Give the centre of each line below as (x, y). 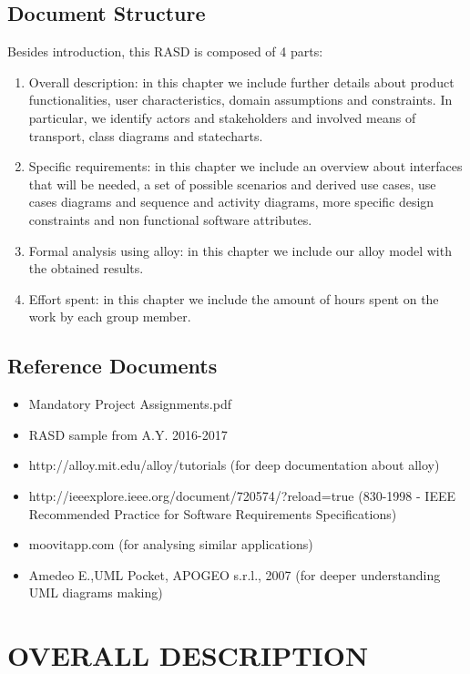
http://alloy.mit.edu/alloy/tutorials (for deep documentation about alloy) (234, 465)
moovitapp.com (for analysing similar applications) (171, 544)
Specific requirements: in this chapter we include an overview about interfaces (245, 166)
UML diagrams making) (96, 592)
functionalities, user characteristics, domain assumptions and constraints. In (240, 100)
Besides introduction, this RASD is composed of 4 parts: (165, 51)
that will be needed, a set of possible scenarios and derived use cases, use (232, 184)
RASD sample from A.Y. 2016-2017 (128, 434)
